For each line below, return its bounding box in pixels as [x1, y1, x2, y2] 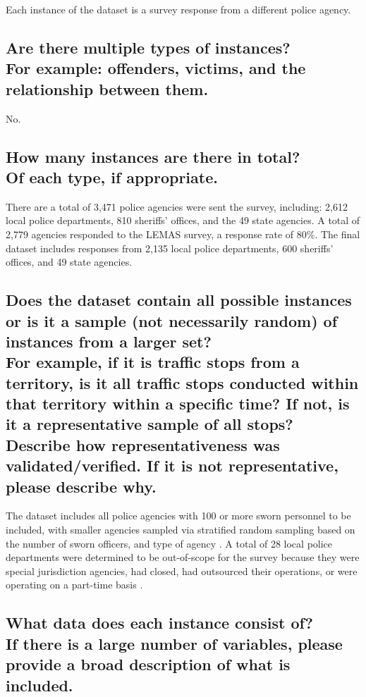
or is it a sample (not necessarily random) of [6, 309, 338, 331]
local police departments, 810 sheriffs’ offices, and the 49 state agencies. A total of [6, 213, 360, 228]
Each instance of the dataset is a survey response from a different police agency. [6, 2, 351, 16]
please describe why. [6, 475, 157, 497]
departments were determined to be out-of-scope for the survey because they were [6, 550, 360, 565]
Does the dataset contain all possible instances [6, 289, 352, 311]
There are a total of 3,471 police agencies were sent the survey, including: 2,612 [6, 199, 348, 214]
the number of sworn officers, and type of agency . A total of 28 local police [6, 536, 333, 550]
